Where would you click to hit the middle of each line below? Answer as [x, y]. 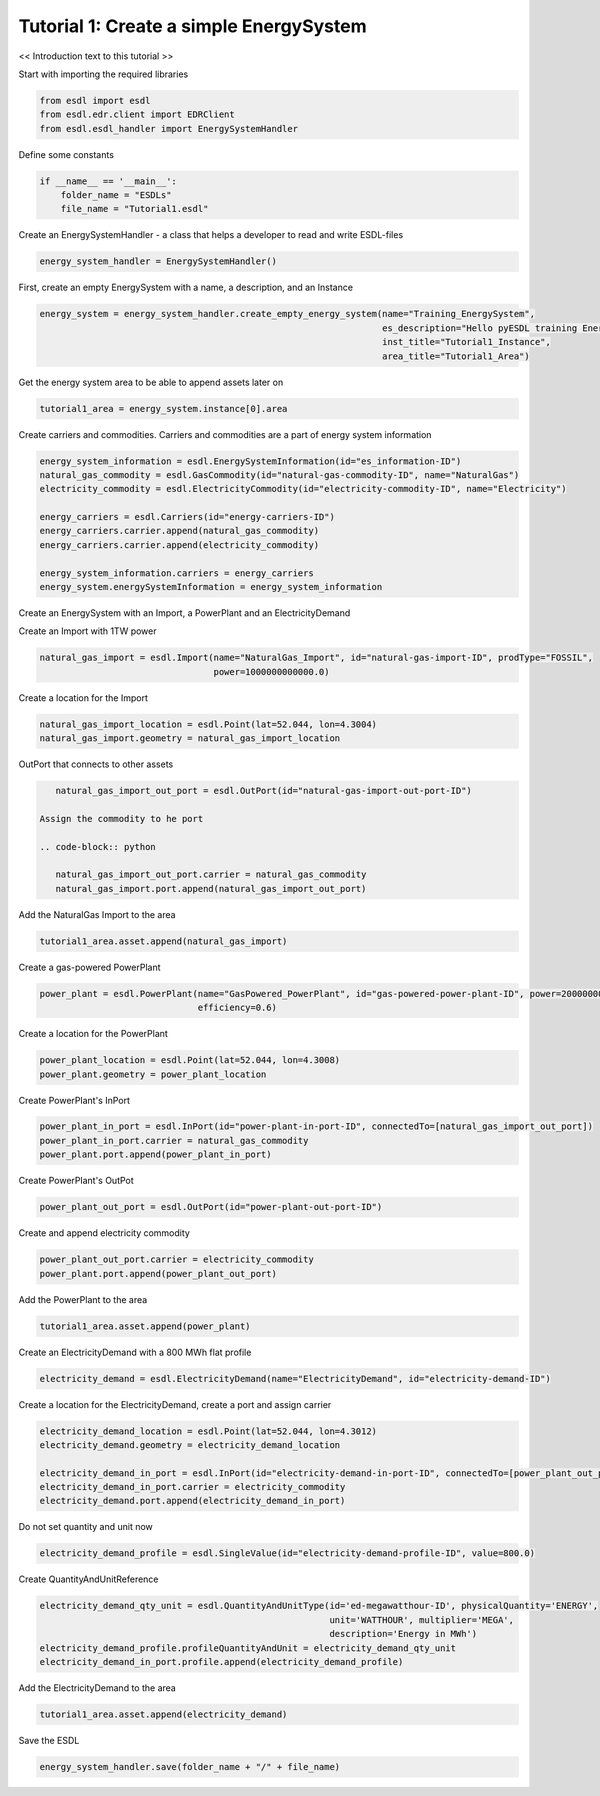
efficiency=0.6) [237, 1008]
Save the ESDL [49, 1740]
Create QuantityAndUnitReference [88, 1579]
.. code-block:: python [98, 846]
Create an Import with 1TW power [87, 631]
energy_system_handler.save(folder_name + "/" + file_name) [190, 1766]
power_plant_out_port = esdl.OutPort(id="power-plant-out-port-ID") [211, 1207]
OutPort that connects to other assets [96, 764]
